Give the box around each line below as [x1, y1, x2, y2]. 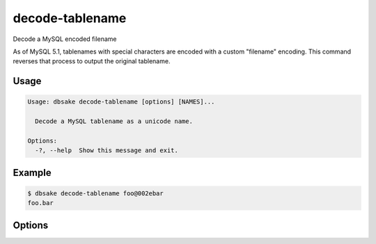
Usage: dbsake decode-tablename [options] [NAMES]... [27, 98, 215, 106]
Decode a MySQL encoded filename [13, 35, 118, 43]
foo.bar [27, 199, 54, 207]
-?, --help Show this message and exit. [35, 147, 179, 154]
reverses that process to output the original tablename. [13, 57, 171, 65]
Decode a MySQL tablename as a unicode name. [35, 117, 193, 125]
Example [13, 167, 52, 179]
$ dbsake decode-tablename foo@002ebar [27, 189, 164, 197]
